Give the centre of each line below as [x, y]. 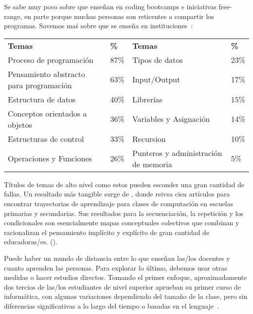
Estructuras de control [46, 138]
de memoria [152, 164]
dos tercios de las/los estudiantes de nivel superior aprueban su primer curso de [123, 286]
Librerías [147, 99]
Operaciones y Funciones [50, 158]
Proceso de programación [51, 59]
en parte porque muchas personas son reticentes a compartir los [119, 16]
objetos [20, 124]
